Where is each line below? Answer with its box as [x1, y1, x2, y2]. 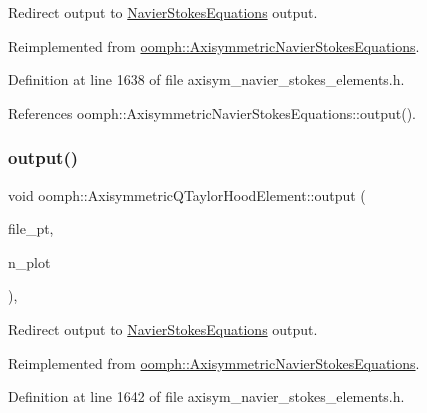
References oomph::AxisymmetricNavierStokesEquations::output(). [8, 102, 417, 123]
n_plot [8, 251, 51, 272]
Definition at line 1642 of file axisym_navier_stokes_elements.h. [8, 386, 405, 407]
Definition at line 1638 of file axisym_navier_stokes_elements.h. [8, 69, 405, 90]
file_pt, [8, 218, 54, 239]
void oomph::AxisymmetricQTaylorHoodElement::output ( [8, 184, 366, 205]
